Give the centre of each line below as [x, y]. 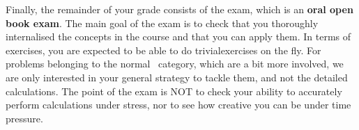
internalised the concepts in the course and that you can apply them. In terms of [178, 36]
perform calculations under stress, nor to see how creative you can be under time [178, 105]
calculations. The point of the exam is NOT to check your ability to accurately [174, 91]
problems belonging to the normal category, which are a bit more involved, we [175, 64]
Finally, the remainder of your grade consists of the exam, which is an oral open [179, 9]
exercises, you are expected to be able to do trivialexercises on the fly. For [163, 50]
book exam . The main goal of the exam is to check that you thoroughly [162, 23]
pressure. [24, 118]
